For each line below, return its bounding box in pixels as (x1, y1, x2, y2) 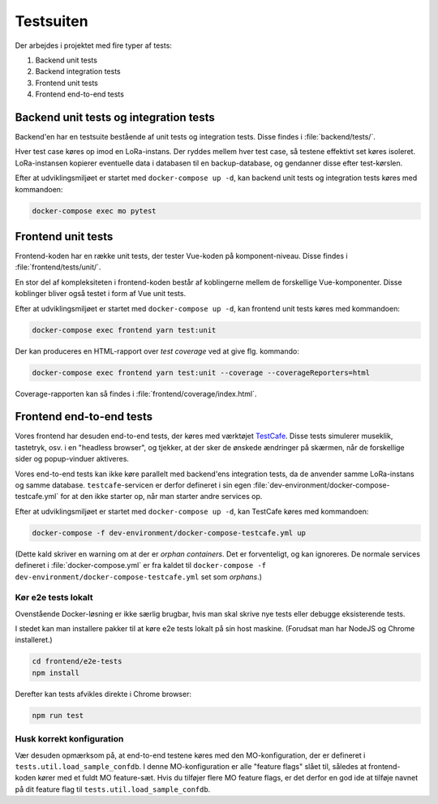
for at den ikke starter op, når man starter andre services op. (60, 492, 263, 501)
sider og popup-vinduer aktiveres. (15, 454, 130, 464)
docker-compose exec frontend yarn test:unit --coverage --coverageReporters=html (32, 368, 371, 377)
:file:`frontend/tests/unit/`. (15, 262, 101, 272)
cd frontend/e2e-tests (32, 657, 122, 666)
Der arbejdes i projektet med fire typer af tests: (15, 41, 172, 50)
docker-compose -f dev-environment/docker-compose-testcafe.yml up (32, 528, 307, 537)
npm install (32, 668, 80, 677)
